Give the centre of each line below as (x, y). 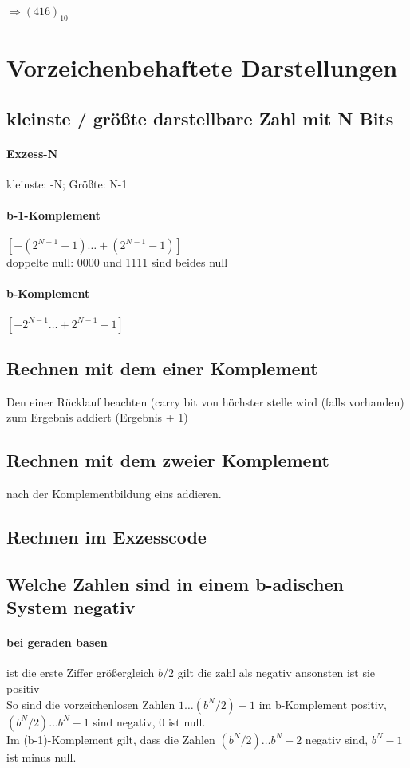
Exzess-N (32, 153)
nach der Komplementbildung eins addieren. (114, 494)
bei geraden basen (57, 642)
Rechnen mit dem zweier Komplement (168, 460)
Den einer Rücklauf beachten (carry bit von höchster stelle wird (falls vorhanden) (205, 401)
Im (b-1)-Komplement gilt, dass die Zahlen (111, 739)
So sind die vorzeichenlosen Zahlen (91, 704)
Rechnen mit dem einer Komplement (162, 368)
